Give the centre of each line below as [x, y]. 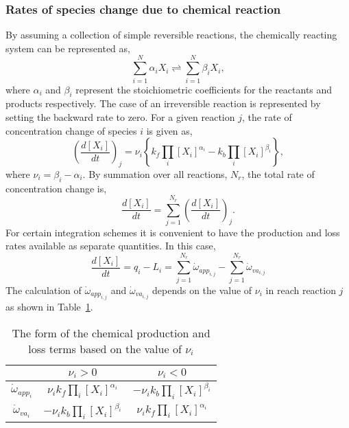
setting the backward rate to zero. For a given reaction [120, 116]
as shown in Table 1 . [49, 306]
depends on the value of [202, 290]
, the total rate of [278, 173]
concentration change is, [56, 188]
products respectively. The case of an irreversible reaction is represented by [163, 103]
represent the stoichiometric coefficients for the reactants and [204, 89]
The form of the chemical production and [111, 333]
